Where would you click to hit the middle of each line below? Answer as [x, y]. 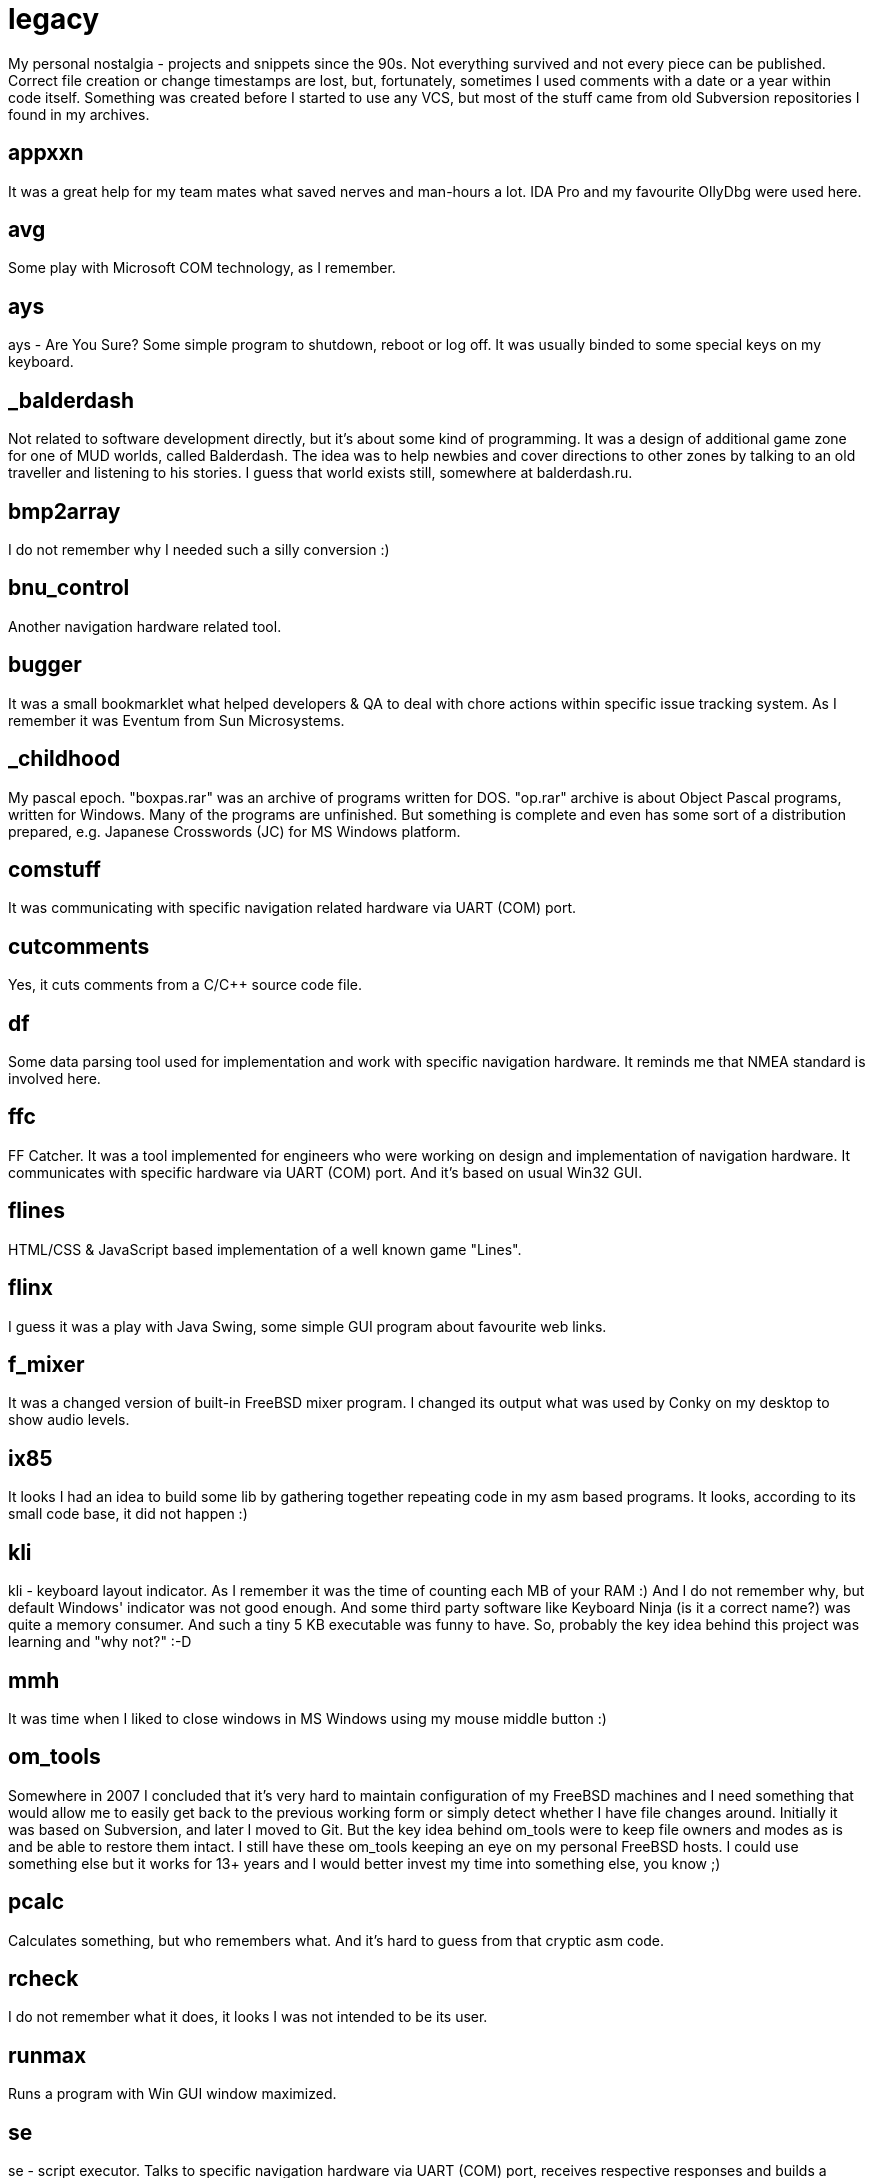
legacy [54, 19]
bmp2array [64, 511]
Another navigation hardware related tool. [145, 626]
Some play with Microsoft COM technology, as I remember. [202, 268]
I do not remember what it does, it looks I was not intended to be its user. [248, 2017]
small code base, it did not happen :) [128, 1514]
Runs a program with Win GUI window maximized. [172, 2094]
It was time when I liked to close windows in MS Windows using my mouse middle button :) [307, 1718]
